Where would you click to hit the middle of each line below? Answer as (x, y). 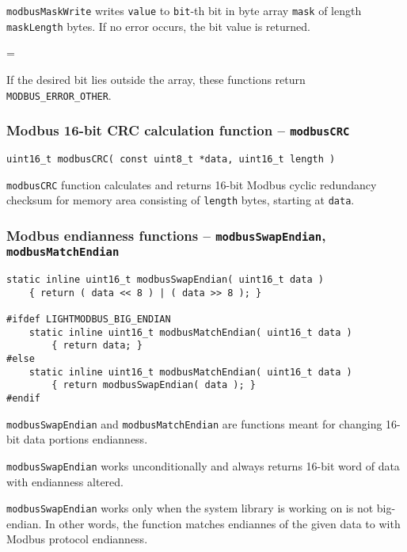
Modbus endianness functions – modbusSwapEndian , (166, 235)
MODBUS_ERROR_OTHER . (59, 95)
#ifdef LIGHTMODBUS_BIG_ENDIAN (89, 320)
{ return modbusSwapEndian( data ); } (154, 385)
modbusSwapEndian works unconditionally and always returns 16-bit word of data (203, 465)
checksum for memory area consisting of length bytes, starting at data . (181, 200)
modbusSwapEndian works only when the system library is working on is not (190, 508)
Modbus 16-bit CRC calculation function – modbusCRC (178, 130)
